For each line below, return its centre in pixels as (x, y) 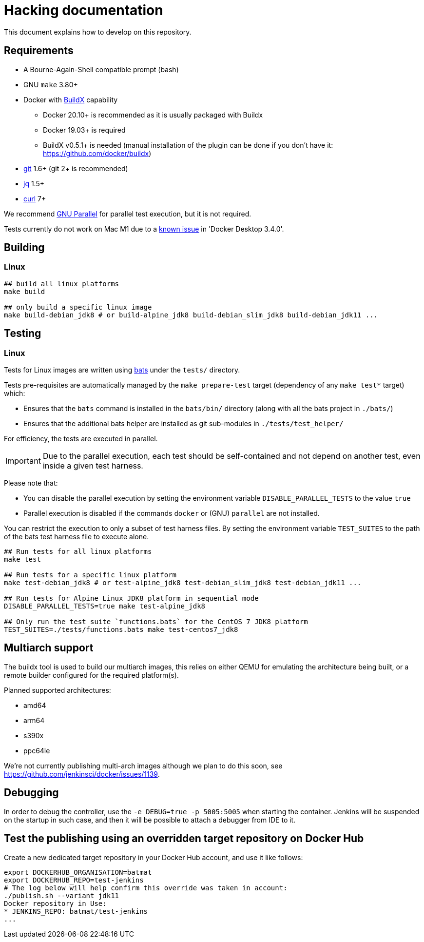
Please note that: (31, 483)
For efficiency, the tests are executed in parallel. (81, 439)
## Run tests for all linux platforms (78, 552)
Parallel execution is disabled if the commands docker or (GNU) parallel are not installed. (172, 513)
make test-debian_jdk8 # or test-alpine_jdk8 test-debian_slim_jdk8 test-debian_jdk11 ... (183, 583)
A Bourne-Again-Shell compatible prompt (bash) (101, 69)
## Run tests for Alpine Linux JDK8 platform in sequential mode (131, 599)
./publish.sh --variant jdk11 (62, 895)
